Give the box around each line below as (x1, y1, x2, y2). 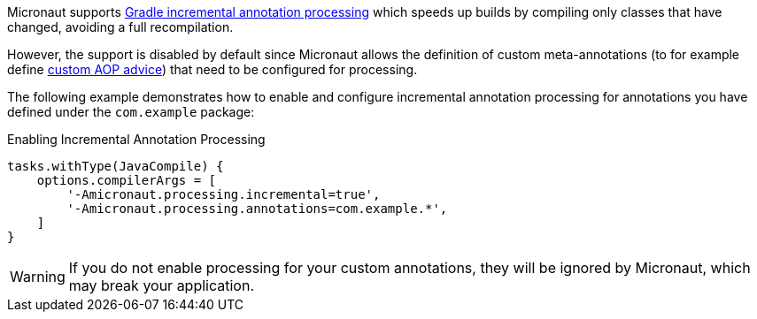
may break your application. (68, 277, 255, 294)
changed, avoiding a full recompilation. (7, 19, 234, 34)
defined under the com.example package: (7, 104, 255, 119)
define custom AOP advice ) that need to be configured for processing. (7, 62, 418, 77)
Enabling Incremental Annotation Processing (7, 132, 266, 147)
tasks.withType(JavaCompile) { (7, 159, 224, 173)
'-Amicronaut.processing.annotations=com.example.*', (66, 201, 448, 216)
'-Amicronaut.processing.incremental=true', (66, 187, 381, 201)
